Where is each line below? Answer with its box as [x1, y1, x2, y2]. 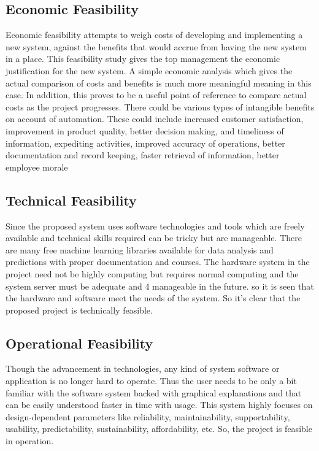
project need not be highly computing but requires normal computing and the [6, 267, 299, 280]
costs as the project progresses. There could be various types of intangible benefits [6, 100, 315, 113]
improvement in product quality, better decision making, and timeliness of [6, 124, 284, 137]
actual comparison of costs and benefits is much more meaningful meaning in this [6, 76, 312, 89]
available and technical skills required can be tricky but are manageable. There [6, 231, 302, 244]
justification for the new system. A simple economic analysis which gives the [6, 64, 293, 77]
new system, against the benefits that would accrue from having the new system [6, 40, 307, 53]
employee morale [6, 160, 68, 173]
